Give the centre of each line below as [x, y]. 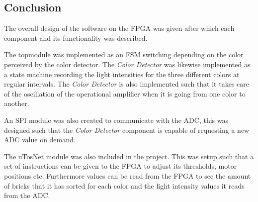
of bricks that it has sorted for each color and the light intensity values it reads [124, 185]
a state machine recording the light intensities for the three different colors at [122, 74]
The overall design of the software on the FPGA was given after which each [119, 28]
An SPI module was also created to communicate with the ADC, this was [116, 120]
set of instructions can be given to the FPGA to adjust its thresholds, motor [121, 166]
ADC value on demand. [40, 140]
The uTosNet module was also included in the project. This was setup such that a [129, 156]
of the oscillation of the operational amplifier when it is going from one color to [125, 93]
